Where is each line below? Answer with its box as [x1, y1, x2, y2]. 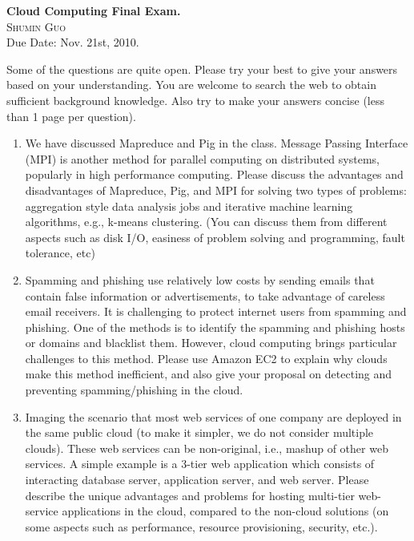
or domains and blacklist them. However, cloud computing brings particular [25, 334, 397, 351]
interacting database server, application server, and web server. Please [25, 471, 369, 488]
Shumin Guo [6, 18, 66, 34]
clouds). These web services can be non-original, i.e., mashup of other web [25, 439, 388, 456]
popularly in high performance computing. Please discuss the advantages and [25, 166, 404, 183]
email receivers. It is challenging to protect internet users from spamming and [25, 303, 407, 320]
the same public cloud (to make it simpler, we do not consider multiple [25, 424, 374, 441]
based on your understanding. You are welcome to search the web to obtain [6, 76, 376, 93]
